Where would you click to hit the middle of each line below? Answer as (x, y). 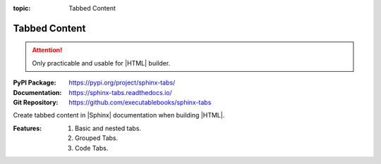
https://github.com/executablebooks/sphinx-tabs (140, 102)
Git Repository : (36, 102)
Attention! (47, 50)
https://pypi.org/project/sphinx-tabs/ (122, 83)
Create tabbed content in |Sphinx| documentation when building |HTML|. (119, 115)
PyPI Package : (35, 83)
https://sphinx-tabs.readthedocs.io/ (120, 92)
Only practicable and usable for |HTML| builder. (101, 63)
